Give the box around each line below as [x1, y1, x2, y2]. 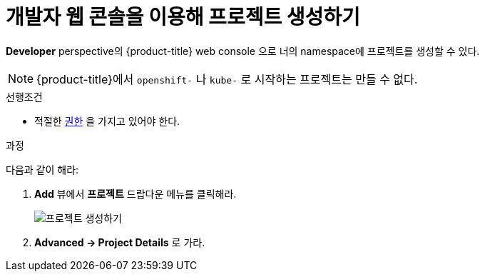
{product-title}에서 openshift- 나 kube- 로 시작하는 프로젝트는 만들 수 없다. [36, 71, 418, 86]
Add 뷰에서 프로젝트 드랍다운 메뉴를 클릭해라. [34, 187, 237, 200]
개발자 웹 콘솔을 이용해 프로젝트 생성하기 [6, 5, 360, 29]
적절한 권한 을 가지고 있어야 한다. [34, 114, 180, 127]
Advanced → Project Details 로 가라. [34, 236, 205, 248]
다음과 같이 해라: [6, 163, 79, 176]
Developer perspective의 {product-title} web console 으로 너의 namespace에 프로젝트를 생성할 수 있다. [6, 44, 480, 57]
